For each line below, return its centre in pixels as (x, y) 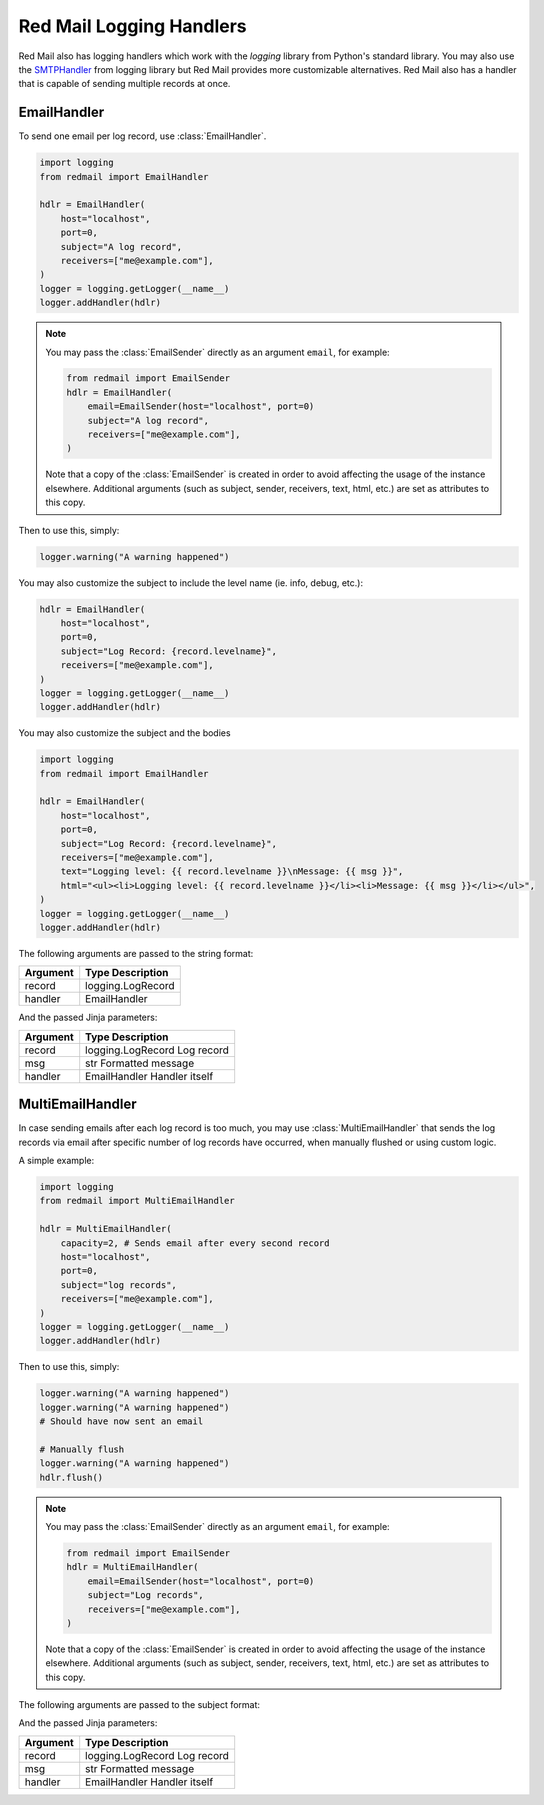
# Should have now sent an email (121, 1421)
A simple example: (56, 1160)
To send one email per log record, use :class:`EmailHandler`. (142, 136)
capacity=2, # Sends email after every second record (195, 1243)
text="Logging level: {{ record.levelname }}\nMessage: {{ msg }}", (232, 871)
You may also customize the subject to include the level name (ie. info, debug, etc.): (191, 582)
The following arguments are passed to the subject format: (139, 1705)
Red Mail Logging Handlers (132, 26)
